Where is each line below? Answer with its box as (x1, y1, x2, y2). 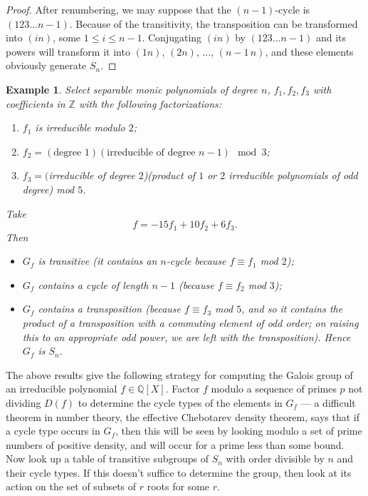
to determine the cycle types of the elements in (78, 395, 283, 410)
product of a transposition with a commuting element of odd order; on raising (22, 315, 359, 330)
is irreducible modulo (35, 120, 125, 135)
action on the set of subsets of (6, 479, 137, 494)
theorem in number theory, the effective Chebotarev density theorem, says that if (6, 409, 360, 424)
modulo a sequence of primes (211, 381, 337, 396)
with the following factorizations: (78, 96, 222, 111)
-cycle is (275, 2, 310, 16)
